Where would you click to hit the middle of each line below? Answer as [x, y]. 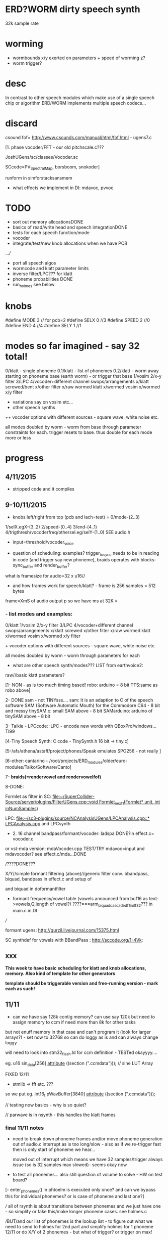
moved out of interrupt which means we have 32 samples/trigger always [88, 1160]
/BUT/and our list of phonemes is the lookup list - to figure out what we [79, 1221]
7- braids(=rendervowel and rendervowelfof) [53, 777]
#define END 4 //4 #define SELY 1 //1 [43, 326]
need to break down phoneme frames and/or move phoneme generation [87, 1139]
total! [16, 357]
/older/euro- [115, 761]
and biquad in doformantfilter [35, 889]
